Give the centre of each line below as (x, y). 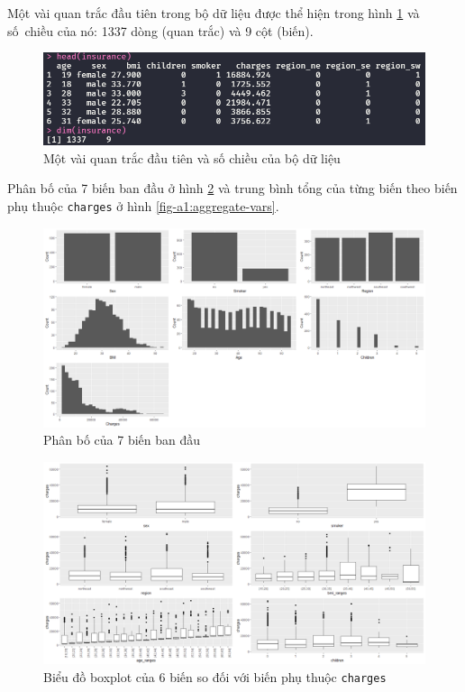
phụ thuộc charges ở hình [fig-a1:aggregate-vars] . (143, 206)
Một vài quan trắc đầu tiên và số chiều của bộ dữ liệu (192, 157)
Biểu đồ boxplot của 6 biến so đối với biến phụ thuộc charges (215, 676)
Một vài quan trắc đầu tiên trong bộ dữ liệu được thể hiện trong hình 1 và (214, 13)
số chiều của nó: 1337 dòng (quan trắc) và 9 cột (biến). (160, 30)
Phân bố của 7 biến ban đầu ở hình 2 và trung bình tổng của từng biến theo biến (232, 188)
